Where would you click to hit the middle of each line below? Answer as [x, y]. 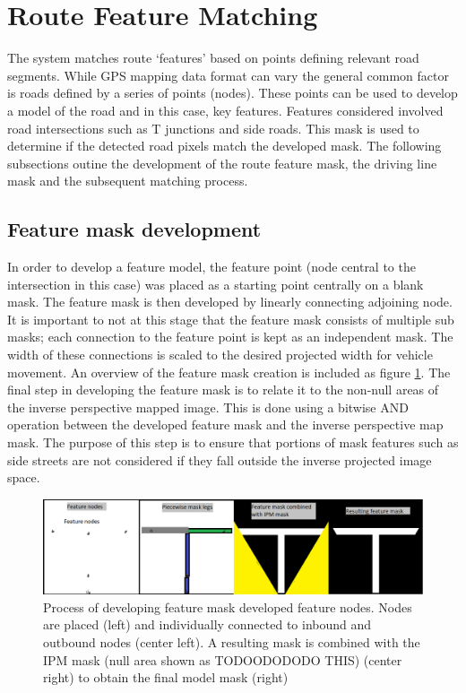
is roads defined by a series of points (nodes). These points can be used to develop [233, 93]
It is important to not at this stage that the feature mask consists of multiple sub [231, 319]
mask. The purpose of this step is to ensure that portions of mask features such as [233, 442]
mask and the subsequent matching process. [128, 181]
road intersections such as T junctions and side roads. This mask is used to [213, 128]
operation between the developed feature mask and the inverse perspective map [225, 424]
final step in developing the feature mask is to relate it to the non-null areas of [223, 390]
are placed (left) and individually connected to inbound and [207, 624]
